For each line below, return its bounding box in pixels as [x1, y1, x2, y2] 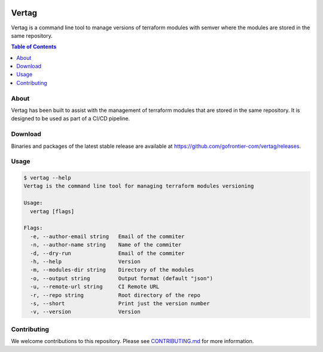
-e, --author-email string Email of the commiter [30, 233, 185, 239]
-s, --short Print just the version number [30, 300, 210, 307]
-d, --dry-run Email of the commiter [30, 250, 185, 257]
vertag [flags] [30, 208, 75, 215]
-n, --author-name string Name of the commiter [30, 241, 182, 248]
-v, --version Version [30, 308, 141, 315]
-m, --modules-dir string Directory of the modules [30, 266, 194, 274]
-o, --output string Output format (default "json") [30, 275, 214, 281]
